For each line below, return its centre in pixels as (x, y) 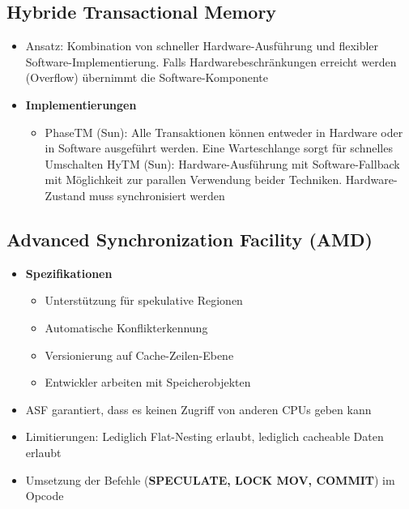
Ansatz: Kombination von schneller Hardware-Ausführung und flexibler (202, 46)
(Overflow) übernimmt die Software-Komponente (147, 77)
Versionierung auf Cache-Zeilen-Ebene (139, 355)
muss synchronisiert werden (157, 195)
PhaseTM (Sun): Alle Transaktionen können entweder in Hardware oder (224, 132)
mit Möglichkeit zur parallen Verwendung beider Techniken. (194, 180)
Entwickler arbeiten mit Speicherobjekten (148, 382)
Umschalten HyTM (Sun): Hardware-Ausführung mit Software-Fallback (222, 163)
